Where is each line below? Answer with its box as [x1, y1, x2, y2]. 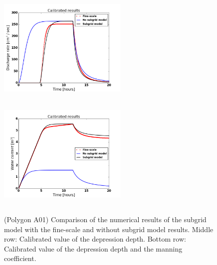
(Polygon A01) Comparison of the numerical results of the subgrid [4, 214, 207, 224]
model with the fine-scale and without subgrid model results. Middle [4, 224, 214, 234]
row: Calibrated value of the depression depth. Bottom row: [4, 234, 186, 244]
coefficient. [4, 253, 36, 264]
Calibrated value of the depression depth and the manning [4, 243, 183, 254]
